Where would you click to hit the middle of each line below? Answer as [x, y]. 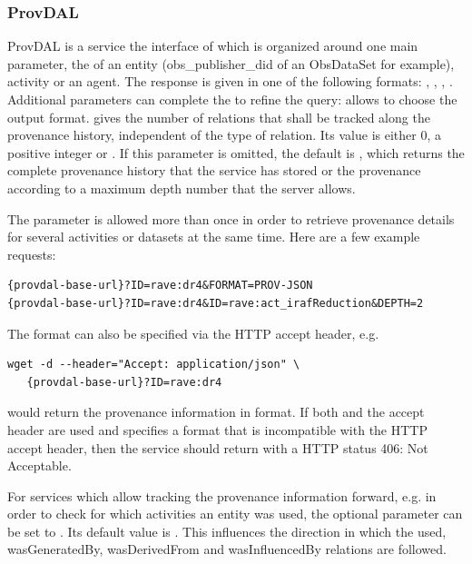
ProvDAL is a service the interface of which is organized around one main [213, 46]
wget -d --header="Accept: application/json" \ [154, 365]
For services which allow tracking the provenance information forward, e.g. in [222, 495]
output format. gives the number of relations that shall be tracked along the [219, 117]
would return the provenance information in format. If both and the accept [216, 412]
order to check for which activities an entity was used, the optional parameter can [235, 514]
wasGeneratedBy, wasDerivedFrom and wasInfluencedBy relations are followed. [227, 549]
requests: [32, 254]
